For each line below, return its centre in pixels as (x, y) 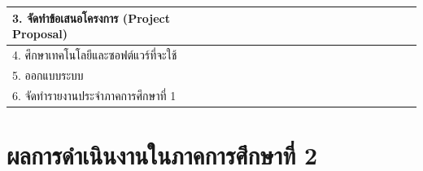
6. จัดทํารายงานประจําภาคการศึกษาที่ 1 (94, 95)
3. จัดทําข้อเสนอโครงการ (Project (91, 18)
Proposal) (40, 34)
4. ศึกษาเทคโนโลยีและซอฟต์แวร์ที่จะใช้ (95, 54)
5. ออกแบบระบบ (48, 75)
